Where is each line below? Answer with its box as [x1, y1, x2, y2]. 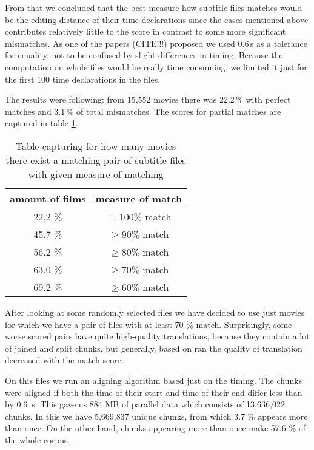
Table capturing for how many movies [15, 138, 176, 153]
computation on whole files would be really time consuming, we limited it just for [5, 60, 307, 73]
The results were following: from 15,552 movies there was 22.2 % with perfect [5, 93, 291, 106]
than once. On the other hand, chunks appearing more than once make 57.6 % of [5, 421, 306, 434]
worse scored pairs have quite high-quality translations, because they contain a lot [5, 330, 310, 343]
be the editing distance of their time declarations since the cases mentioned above [5, 13, 309, 26]
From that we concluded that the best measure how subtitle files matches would [5, 1, 302, 13]
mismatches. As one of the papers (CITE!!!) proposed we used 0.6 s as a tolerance [5, 36, 308, 49]
